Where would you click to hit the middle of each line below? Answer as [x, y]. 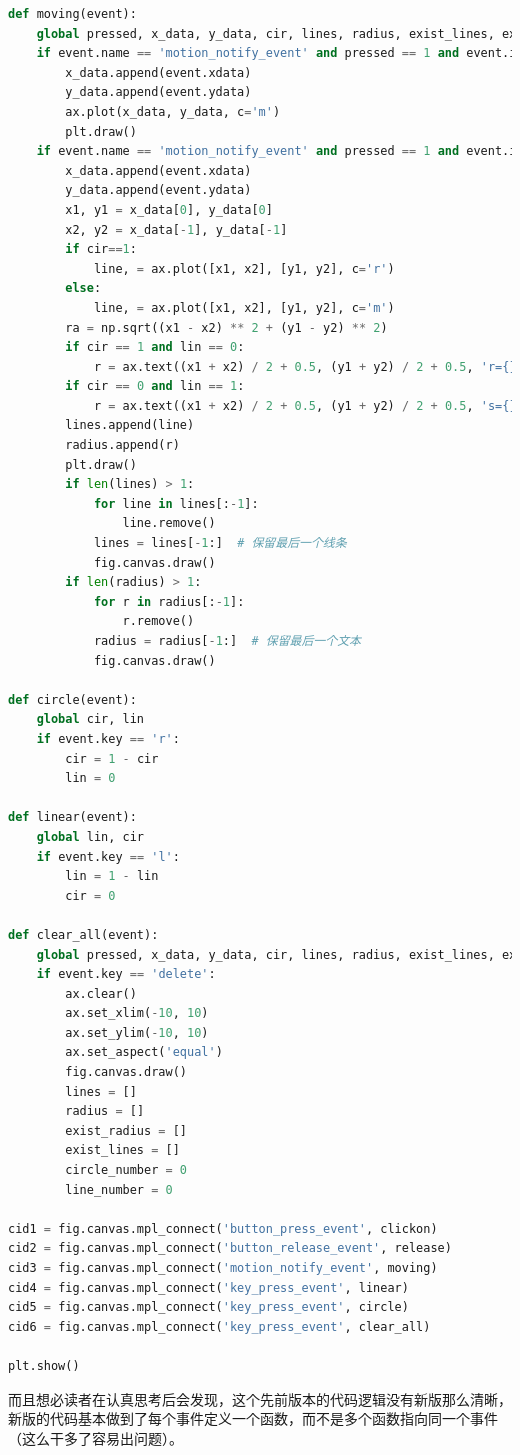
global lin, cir [90, 836]
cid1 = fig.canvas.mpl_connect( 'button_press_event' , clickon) [223, 1228]
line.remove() [169, 523]
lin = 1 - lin [112, 876]
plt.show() [44, 1365]
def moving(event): [72, 14]
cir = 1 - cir [112, 758]
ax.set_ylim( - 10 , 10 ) [137, 1032]
